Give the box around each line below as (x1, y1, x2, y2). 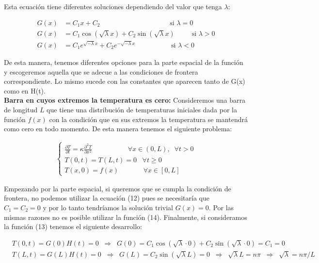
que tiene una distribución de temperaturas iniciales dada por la (47, 105, 237, 114)
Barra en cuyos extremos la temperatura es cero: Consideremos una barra (4, 95, 245, 105)
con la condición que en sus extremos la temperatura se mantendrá (49, 114, 248, 124)
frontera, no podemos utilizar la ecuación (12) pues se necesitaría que (4, 193, 209, 203)
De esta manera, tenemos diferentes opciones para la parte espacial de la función (4, 57, 243, 67)
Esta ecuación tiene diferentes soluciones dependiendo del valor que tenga (4, 1, 222, 11)
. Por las (208, 202, 234, 212)
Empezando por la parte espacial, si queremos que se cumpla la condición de (4, 183, 231, 193)
